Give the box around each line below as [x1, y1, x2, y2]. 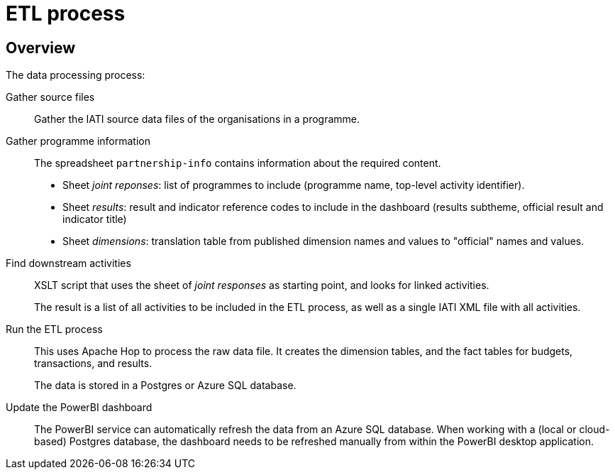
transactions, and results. [34, 357, 153, 370]
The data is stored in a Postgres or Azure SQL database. [34, 379, 297, 392]
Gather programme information [6, 135, 150, 148]
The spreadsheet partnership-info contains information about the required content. [34, 157, 441, 170]
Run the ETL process [6, 323, 103, 336]
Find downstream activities [6, 257, 131, 270]
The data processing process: [6, 69, 145, 82]
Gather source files [6, 91, 95, 104]
